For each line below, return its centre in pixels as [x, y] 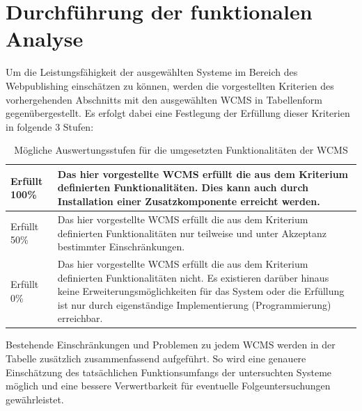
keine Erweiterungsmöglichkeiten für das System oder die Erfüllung [201, 291]
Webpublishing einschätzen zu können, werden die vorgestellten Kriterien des [170, 85]
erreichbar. [80, 318]
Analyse [45, 39]
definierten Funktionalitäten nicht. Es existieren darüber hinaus [193, 277]
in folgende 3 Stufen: [50, 126]
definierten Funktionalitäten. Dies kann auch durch [183, 187]
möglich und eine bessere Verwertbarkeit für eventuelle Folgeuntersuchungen [168, 386]
